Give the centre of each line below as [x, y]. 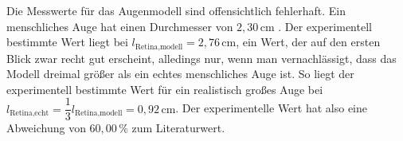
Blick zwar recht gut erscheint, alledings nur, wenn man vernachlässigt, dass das [201, 58]
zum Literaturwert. [178, 128]
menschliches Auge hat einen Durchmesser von [120, 26]
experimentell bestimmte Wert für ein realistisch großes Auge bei [165, 89]
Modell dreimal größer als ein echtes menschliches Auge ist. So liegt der [180, 74]
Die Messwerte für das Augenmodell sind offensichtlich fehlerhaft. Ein [176, 10]
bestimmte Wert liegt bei [67, 42]
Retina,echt [29, 114]
